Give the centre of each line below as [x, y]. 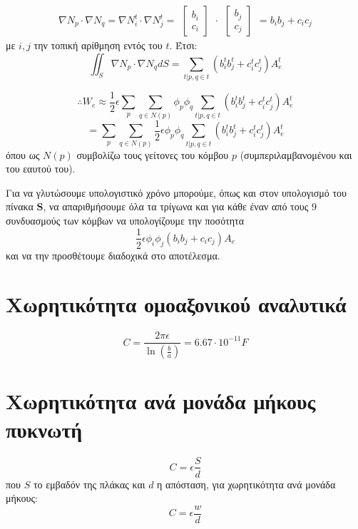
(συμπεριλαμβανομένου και [296, 154]
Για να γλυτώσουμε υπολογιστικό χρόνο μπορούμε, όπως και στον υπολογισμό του [176, 192]
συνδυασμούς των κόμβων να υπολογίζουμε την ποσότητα [125, 220]
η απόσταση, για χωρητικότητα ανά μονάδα [246, 484]
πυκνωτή [44, 429]
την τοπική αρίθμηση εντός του [98, 45]
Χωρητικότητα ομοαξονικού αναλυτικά [176, 304]
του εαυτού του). [41, 169]
